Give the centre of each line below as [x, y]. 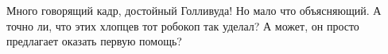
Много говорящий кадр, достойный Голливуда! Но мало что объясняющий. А [194, 10]
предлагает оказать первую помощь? [94, 41]
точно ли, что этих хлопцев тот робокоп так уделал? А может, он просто [183, 25]
